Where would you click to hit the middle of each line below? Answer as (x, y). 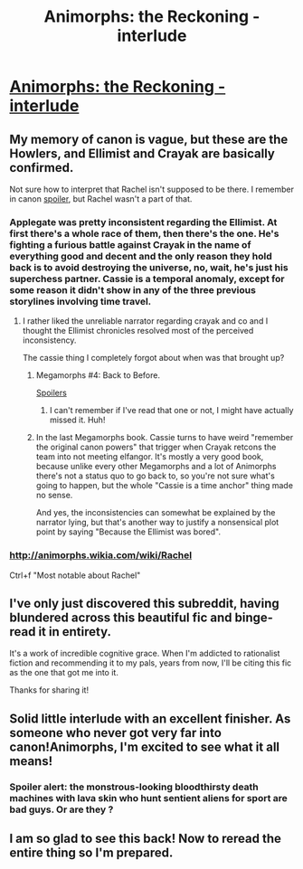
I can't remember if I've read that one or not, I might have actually (171, 411)
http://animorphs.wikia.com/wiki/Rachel (101, 555)
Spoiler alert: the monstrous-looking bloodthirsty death (134, 787)
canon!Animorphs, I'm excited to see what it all (145, 746)
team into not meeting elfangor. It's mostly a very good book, (150, 457)
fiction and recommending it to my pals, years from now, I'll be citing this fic (151, 663)
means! (31, 761)
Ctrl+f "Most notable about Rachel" (75, 575)
